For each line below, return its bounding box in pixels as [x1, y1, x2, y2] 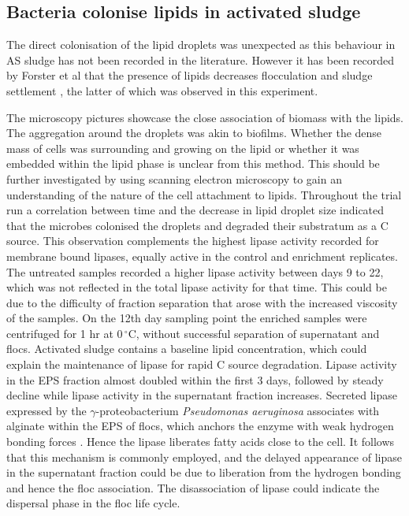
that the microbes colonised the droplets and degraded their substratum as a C [6, 217, 389, 233]
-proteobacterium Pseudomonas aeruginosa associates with [95, 402, 380, 418]
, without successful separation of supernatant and [136, 325, 380, 341]
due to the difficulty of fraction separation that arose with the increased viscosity [6, 294, 398, 310]
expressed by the [6, 402, 87, 418]
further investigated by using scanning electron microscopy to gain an [6, 170, 342, 187]
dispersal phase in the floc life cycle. [6, 495, 180, 511]
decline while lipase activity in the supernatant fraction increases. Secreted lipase [6, 387, 397, 403]
